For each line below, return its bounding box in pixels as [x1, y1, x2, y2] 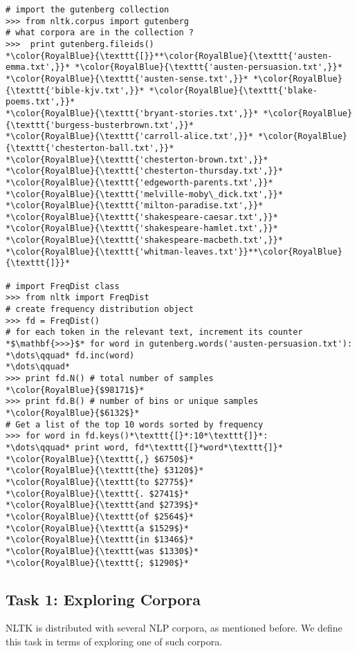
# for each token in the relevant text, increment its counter [6, 327, 303, 338]
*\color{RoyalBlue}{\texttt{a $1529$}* [6, 523, 189, 533]
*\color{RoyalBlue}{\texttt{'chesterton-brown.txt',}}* [6, 154, 268, 165]
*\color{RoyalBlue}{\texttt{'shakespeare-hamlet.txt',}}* [6, 223, 278, 234]
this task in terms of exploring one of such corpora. [6, 634, 223, 648]
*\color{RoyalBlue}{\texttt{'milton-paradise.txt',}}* [6, 201, 264, 211]
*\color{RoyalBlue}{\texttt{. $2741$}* [6, 488, 189, 499]
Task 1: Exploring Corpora [6, 588, 201, 609]
